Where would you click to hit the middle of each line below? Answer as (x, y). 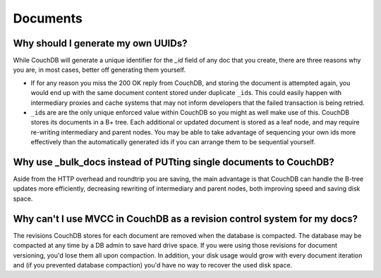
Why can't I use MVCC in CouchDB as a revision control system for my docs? (186, 219)
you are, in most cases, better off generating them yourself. (99, 70)
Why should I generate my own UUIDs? (100, 43)
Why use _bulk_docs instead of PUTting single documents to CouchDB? (174, 162)
